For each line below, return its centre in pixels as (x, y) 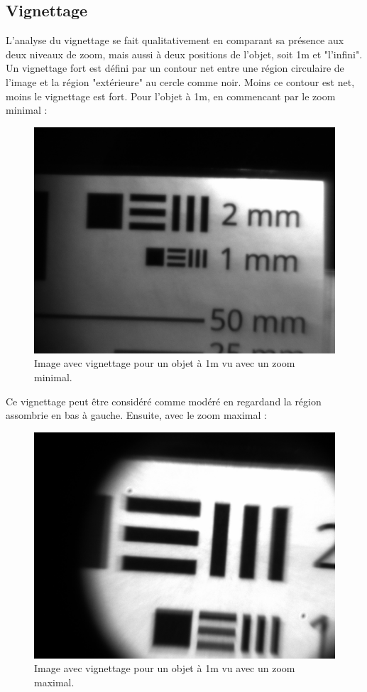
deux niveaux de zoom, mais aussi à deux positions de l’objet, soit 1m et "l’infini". (184, 54)
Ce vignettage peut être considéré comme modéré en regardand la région (164, 401)
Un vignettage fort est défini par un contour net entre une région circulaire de (175, 68)
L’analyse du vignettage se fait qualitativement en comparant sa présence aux (175, 40)
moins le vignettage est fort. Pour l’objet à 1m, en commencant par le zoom (171, 96)
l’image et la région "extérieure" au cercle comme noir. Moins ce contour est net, (180, 81)
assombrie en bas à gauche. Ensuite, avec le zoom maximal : (136, 415)
